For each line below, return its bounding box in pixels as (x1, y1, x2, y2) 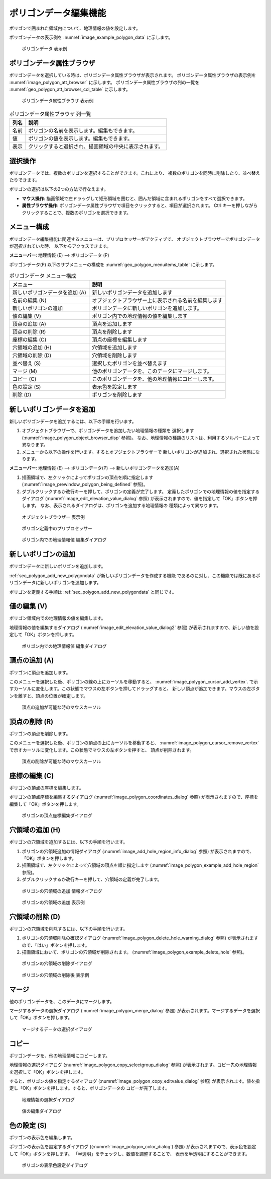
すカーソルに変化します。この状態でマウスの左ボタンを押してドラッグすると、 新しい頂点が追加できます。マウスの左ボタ (9, 685, 260, 692)
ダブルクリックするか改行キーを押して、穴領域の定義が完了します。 (22, 876, 162, 882)
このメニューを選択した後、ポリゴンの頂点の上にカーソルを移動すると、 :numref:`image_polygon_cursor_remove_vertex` (9, 740, 259, 746)
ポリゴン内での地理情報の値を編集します (92, 313, 188, 320)
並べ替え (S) (12, 360, 41, 367)
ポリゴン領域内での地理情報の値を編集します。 (9, 615, 106, 621)
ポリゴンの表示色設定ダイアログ (22, 1162, 88, 1168)
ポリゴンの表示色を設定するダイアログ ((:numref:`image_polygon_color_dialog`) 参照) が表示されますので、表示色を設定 (9, 1144, 256, 1150)
